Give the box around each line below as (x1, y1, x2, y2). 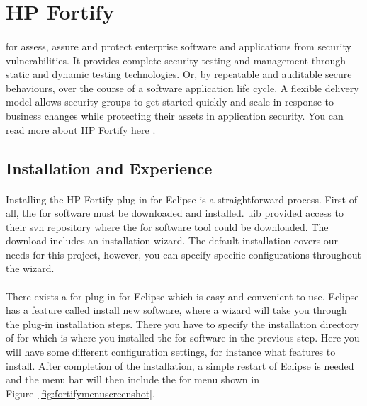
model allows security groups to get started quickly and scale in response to (6, 94, 334, 109)
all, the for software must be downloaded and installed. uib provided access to (6, 205, 344, 220)
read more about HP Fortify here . (6, 122, 156, 137)
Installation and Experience (6, 157, 213, 179)
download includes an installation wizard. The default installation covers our (6, 233, 339, 248)
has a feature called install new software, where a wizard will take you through (6, 303, 347, 317)
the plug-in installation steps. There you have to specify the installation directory (6, 316, 359, 331)
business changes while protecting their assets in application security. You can (6, 108, 344, 123)
